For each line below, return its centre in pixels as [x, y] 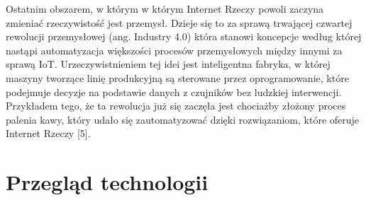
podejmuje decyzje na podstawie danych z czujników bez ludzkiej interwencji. [174, 92]
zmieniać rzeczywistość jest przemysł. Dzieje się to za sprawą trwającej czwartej [179, 22]
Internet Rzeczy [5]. [48, 133]
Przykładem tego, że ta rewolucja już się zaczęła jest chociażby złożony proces [176, 106]
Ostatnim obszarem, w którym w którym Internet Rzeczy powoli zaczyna [165, 8]
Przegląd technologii [107, 182]
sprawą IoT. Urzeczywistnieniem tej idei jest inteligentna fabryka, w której [168, 64]
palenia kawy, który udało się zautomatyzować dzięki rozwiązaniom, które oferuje [183, 119]
